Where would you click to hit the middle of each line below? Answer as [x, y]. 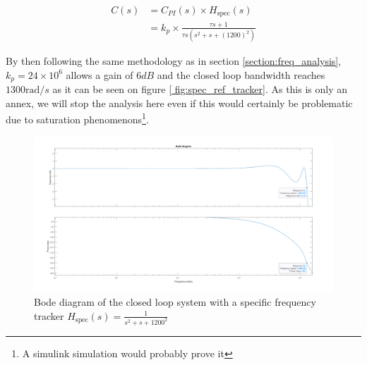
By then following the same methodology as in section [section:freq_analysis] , [174, 61]
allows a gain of [100, 74]
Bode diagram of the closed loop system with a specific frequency [175, 302]
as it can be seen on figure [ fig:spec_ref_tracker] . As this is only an [200, 89]
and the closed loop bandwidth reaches [241, 74]
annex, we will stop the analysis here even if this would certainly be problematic [179, 103]
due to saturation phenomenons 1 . [77, 118]
